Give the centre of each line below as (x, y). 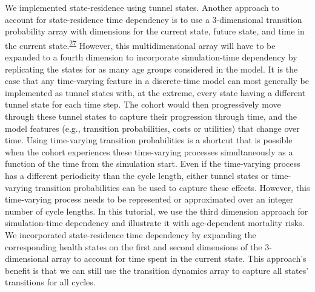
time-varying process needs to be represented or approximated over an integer (149, 199)
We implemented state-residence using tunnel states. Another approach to (142, 7)
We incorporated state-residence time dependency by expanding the (131, 234)
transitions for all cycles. (50, 282)
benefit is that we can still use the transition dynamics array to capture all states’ (157, 270)
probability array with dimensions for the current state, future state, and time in (155, 31)
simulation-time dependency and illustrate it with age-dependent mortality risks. (155, 223)
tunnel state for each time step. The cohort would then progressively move (143, 104)
